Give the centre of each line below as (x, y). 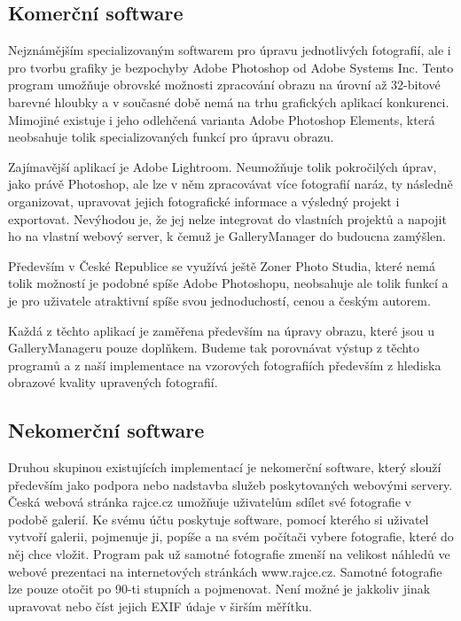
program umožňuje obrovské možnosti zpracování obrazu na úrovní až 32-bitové (224, 85)
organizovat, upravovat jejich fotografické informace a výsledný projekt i (204, 201)
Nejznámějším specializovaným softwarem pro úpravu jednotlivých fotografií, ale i (230, 50)
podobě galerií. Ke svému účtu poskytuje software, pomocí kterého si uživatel (219, 519)
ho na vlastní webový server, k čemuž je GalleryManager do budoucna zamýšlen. (227, 236)
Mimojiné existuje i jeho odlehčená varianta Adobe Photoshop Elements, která (222, 119)
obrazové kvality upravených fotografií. (113, 382)
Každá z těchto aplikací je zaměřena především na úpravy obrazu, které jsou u (221, 330)
